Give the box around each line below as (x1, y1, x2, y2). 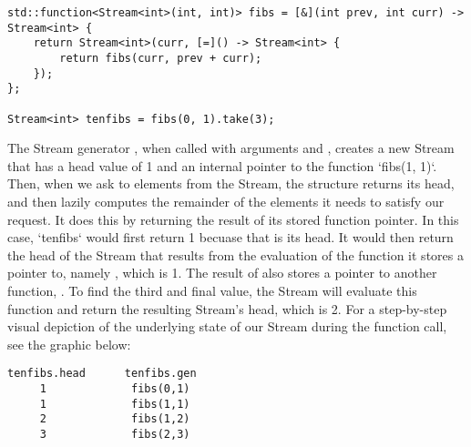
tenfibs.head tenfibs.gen (7, 367, 197, 381)
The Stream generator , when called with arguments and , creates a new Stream (7, 138, 455, 157)
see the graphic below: (7, 334, 131, 353)
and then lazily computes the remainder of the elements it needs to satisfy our (7, 192, 445, 211)
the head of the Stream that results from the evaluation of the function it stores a (7, 245, 464, 264)
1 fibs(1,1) (39, 397, 190, 411)
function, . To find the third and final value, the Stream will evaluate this (7, 281, 417, 300)
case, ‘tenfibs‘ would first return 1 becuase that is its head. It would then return (7, 228, 454, 247)
